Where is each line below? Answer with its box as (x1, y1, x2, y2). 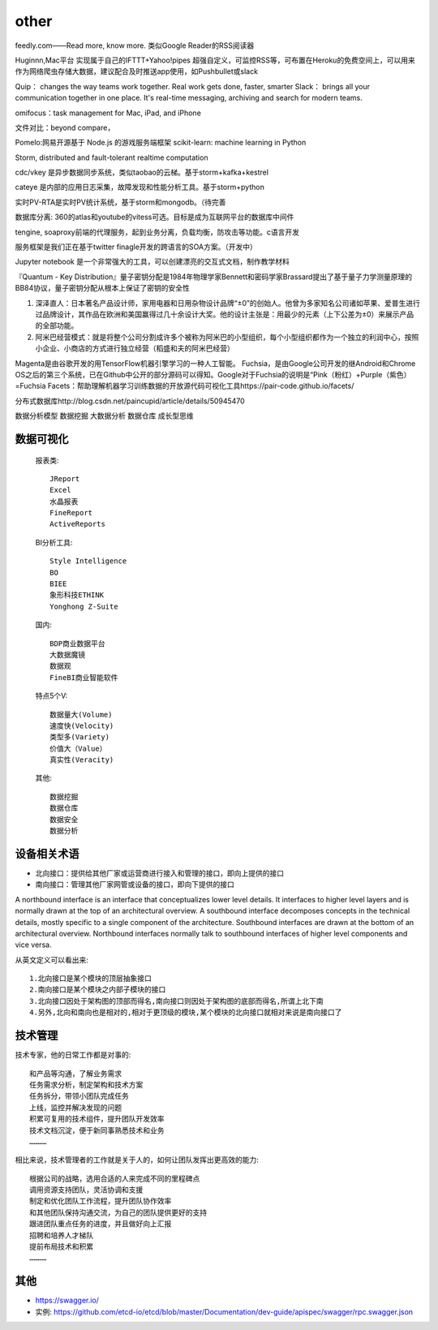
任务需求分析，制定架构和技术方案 (29, 1080, 144, 1089)
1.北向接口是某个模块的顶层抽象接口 (29, 974, 152, 984)
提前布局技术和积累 (29, 1242, 93, 1251)
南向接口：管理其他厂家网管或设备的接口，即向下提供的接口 (35, 880, 234, 889)
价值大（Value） (49, 743, 107, 753)
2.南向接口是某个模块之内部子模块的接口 (29, 985, 166, 994)
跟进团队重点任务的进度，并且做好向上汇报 (29, 1220, 172, 1229)
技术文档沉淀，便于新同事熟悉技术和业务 (29, 1126, 165, 1135)
